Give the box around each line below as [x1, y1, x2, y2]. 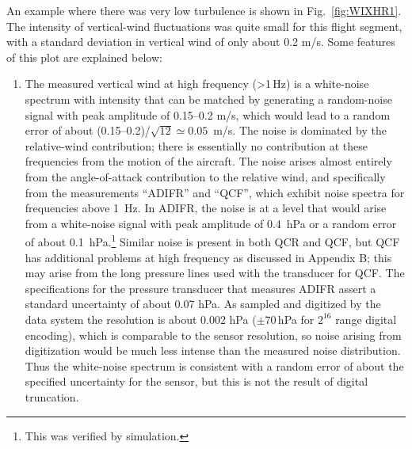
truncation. [25, 388, 79, 405]
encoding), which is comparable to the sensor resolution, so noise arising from [25, 326, 402, 343]
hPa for [277, 310, 315, 327]
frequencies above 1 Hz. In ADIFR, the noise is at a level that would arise [25, 200, 387, 216]
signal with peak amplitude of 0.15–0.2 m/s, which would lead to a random [25, 106, 391, 123]
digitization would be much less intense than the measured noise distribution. [25, 342, 401, 359]
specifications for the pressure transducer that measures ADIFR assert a [25, 280, 376, 296]
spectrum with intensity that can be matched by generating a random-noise [25, 90, 392, 107]
